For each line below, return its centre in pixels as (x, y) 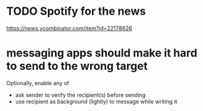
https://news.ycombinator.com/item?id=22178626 (69, 28)
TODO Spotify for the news (76, 11)
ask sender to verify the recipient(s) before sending (80, 95)
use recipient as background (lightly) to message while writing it (96, 101)
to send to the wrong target (77, 66)
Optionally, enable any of (38, 83)
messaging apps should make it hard (102, 53)
